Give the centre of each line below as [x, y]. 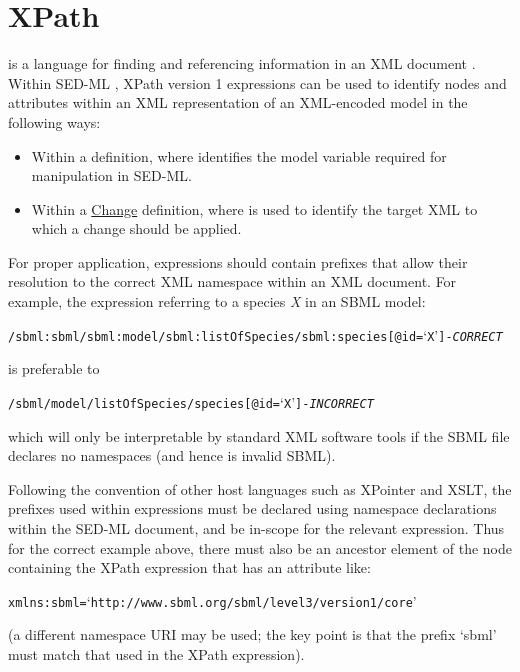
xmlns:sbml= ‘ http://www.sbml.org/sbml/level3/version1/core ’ [212, 600]
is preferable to [54, 368]
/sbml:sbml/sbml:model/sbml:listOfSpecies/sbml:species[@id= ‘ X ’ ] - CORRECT [255, 334]
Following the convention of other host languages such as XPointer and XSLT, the [260, 488]
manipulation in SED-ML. [111, 175]
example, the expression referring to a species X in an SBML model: [217, 301]
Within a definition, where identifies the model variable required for [239, 155]
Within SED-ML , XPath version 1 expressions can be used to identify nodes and [257, 82]
